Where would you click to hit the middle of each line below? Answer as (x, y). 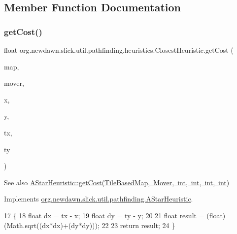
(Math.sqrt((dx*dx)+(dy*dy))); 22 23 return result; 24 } (90, 225)
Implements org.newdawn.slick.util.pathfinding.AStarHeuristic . (99, 199)
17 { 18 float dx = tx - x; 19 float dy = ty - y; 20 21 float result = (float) (115, 215)
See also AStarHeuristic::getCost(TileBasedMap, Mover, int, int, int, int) (117, 182)
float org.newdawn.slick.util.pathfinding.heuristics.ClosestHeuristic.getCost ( (119, 50)
